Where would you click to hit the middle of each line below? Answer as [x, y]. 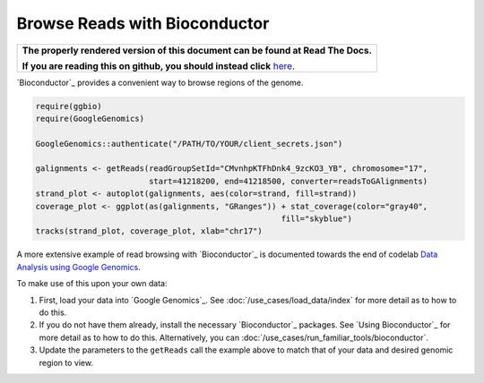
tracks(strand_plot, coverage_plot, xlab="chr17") [149, 231]
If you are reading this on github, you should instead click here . [159, 65]
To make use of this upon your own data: [92, 284]
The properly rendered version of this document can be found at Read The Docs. [197, 50]
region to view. [66, 362]
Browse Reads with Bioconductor [143, 23]
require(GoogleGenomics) [90, 118]
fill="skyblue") [317, 219]
